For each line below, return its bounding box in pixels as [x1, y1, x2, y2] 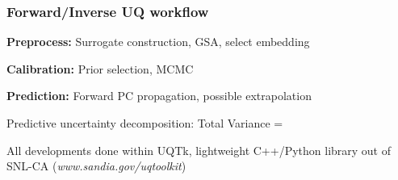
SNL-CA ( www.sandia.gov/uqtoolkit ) [6, 157, 186, 174]
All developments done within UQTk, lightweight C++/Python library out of [6, 141, 392, 158]
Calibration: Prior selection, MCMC [6, 60, 194, 77]
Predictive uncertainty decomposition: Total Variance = [6, 115, 283, 131]
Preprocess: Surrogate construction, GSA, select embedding [6, 33, 310, 50]
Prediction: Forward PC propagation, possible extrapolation [6, 87, 312, 104]
